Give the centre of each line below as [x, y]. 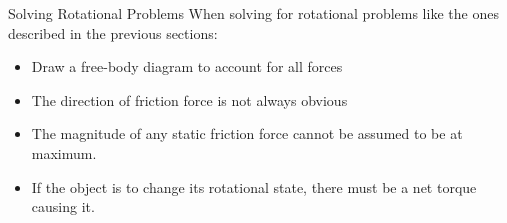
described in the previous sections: [113, 32]
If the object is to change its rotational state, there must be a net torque [254, 186]
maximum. [64, 152]
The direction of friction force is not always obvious [189, 99]
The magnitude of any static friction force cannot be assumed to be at [247, 133]
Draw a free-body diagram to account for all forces [187, 66]
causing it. [63, 206]
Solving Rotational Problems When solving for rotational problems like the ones [253, 13]
